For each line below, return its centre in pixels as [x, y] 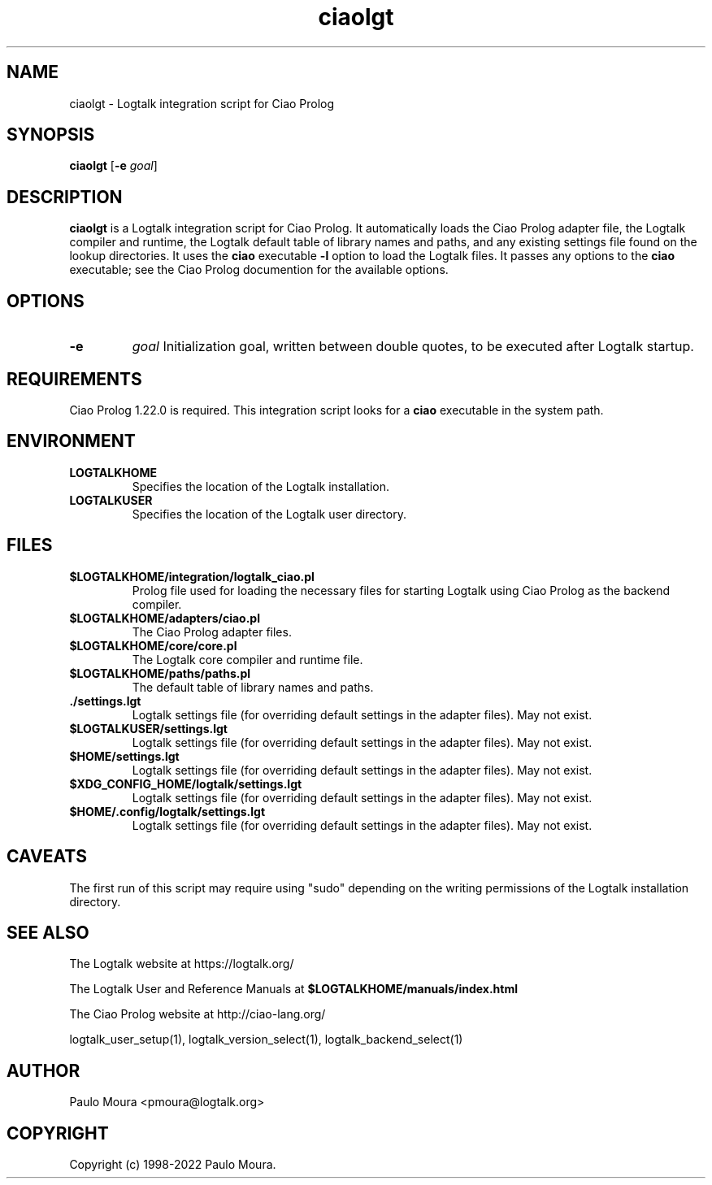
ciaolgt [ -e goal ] [113, 166]
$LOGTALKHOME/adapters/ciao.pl [165, 618]
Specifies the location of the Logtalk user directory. [269, 514]
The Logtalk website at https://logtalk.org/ [182, 964]
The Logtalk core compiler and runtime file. [247, 659]
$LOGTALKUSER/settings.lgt [148, 728]
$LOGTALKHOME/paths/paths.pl [160, 673]
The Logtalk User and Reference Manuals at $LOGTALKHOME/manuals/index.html [293, 989]
